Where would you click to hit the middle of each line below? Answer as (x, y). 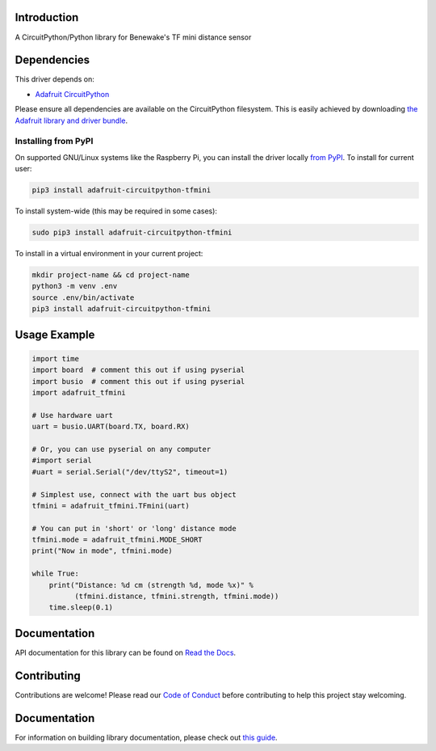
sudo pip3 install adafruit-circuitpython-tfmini (132, 233)
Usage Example (55, 334)
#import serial (62, 460)
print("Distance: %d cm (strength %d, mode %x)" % (151, 585)
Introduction (47, 17)
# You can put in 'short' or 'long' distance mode (134, 528)
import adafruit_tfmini (79, 392)
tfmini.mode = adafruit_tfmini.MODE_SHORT (117, 540)
